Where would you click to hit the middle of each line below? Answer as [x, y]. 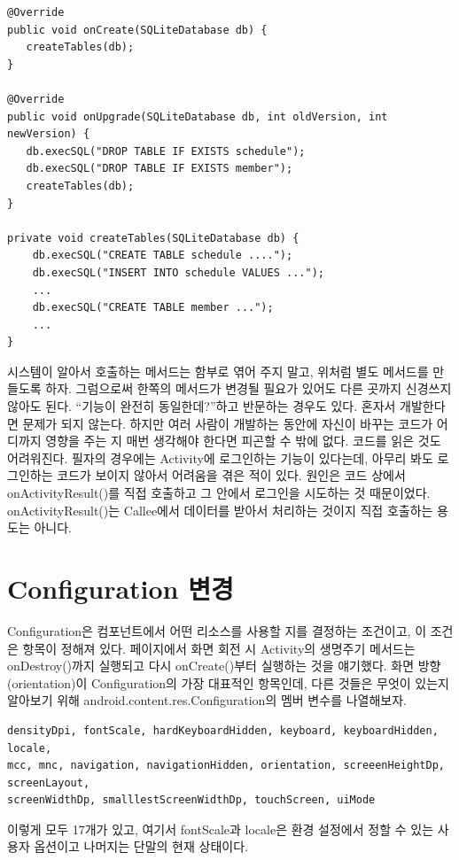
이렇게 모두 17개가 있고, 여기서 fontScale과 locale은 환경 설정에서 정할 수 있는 [221, 829]
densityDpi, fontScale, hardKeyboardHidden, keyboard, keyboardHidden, [223, 730]
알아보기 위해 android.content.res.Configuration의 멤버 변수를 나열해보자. [207, 700]
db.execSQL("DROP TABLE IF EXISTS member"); [159, 169]
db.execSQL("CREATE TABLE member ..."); [153, 308]
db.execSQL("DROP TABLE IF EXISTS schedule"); [166, 151]
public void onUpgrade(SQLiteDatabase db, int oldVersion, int [198, 116]
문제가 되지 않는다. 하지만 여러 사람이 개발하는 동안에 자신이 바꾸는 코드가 [228, 423]
